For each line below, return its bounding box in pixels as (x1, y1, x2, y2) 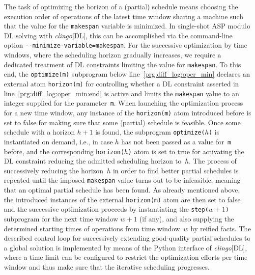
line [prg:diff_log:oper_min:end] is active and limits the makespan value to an (4, 88, 239, 98)
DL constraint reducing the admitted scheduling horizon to (4, 156, 182, 166)
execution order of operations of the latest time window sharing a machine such (4, 11, 243, 21)
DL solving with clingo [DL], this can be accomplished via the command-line (4, 30, 232, 40)
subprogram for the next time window (4, 213, 118, 223)
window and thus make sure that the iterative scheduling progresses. (4, 261, 210, 272)
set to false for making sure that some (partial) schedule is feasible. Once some (4, 117, 241, 127)
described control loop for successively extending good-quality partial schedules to (4, 233, 251, 243)
